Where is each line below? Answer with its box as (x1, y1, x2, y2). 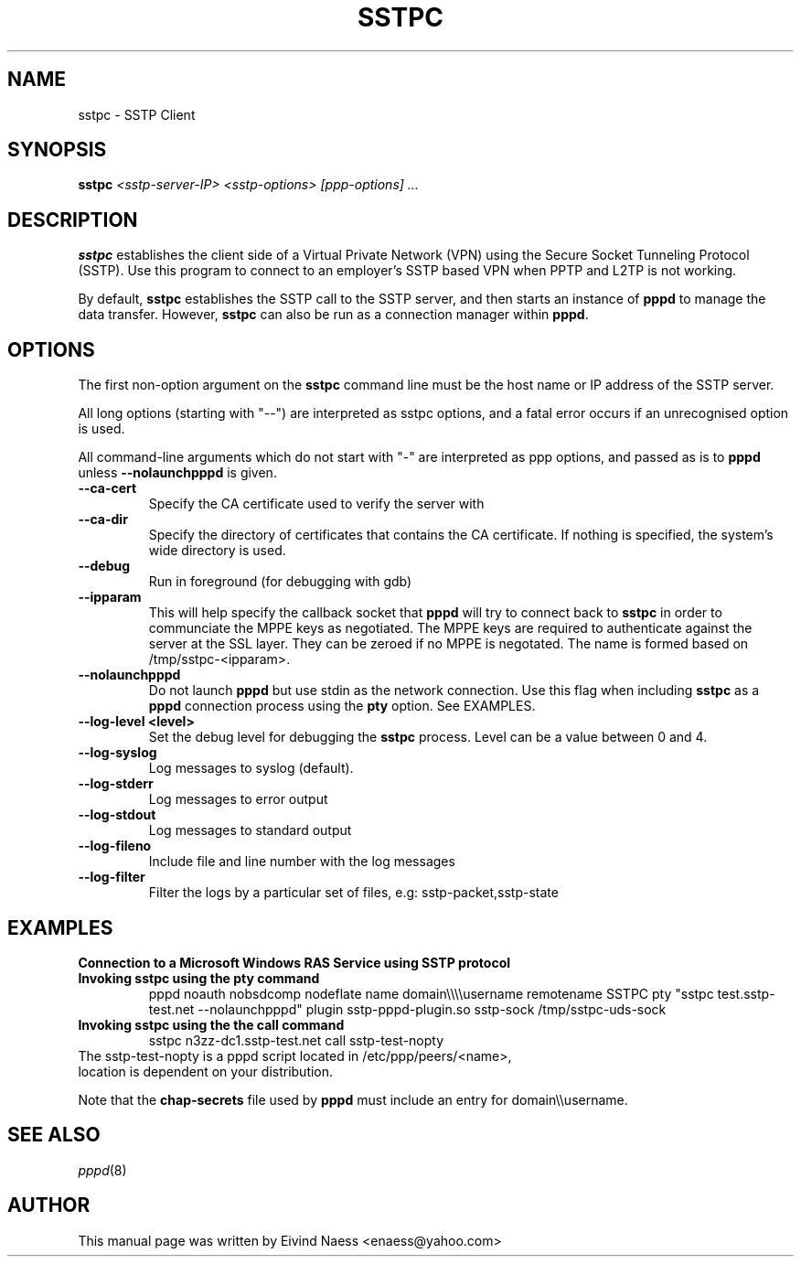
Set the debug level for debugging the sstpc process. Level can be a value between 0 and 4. (148, 729, 708, 745)
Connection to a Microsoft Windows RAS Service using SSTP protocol (78, 954, 511, 970)
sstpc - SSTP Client (78, 106, 196, 123)
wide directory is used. (148, 542, 286, 559)
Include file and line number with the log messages (148, 853, 455, 870)
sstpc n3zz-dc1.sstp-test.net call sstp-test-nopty (148, 1032, 444, 1048)
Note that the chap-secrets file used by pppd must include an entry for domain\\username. (78, 1091, 628, 1108)
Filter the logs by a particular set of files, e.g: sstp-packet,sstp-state (148, 884, 559, 901)
